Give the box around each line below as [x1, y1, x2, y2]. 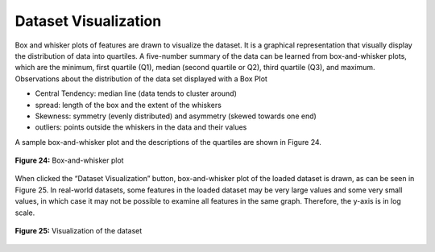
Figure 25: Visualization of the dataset [14, 226, 143, 236]
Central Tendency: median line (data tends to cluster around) [35, 89, 238, 98]
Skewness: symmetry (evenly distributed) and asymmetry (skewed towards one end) [35, 111, 317, 121]
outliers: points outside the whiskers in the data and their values [35, 122, 247, 132]
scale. [14, 208, 35, 217]
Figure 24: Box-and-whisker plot [14, 155, 124, 165]
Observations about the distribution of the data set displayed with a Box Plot [14, 73, 267, 84]
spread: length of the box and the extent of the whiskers [35, 100, 222, 109]
